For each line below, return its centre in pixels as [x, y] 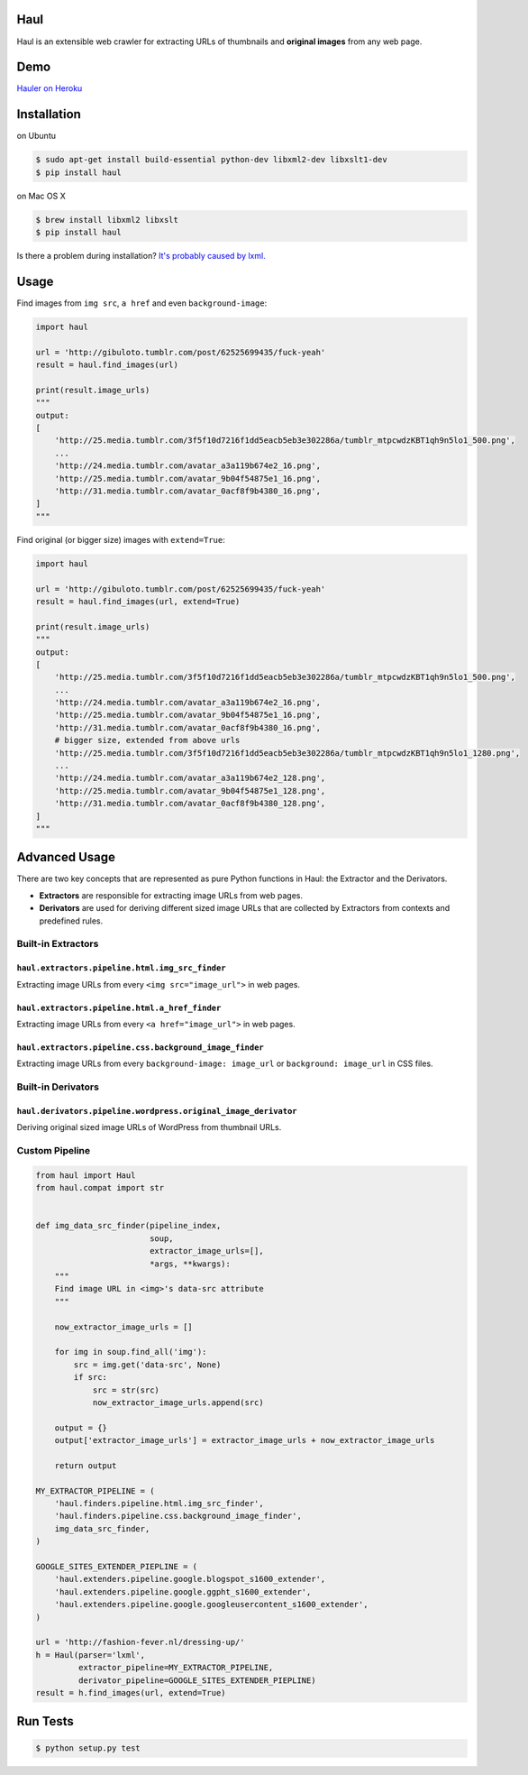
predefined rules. [71, 921]
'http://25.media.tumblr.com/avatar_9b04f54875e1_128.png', [190, 791]
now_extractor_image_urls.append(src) [178, 1402]
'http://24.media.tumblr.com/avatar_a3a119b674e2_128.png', [190, 778]
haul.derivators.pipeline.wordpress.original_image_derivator [157, 1111]
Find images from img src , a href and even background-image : [142, 303]
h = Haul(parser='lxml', [91, 1655]
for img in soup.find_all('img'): [131, 1352]
